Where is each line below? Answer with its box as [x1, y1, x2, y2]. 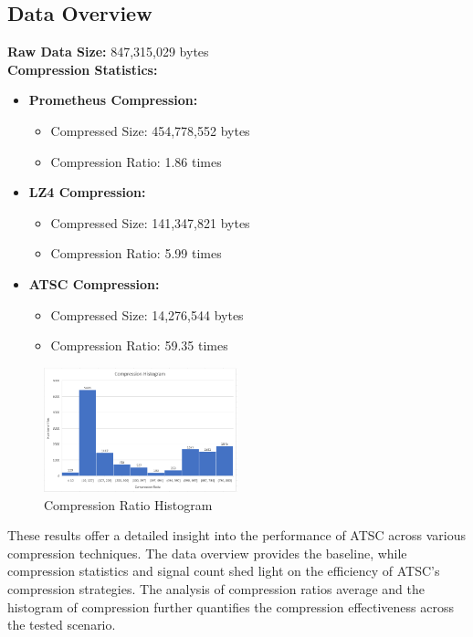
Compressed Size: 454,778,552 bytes [50, 120, 250, 140]
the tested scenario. [7, 615, 116, 634]
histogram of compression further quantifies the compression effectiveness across [7, 597, 455, 616]
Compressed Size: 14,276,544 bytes [50, 305, 244, 324]
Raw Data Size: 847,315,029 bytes [7, 42, 209, 61]
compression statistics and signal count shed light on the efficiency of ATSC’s [7, 561, 440, 580]
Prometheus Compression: [28, 90, 198, 110]
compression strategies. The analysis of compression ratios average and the [7, 580, 426, 599]
